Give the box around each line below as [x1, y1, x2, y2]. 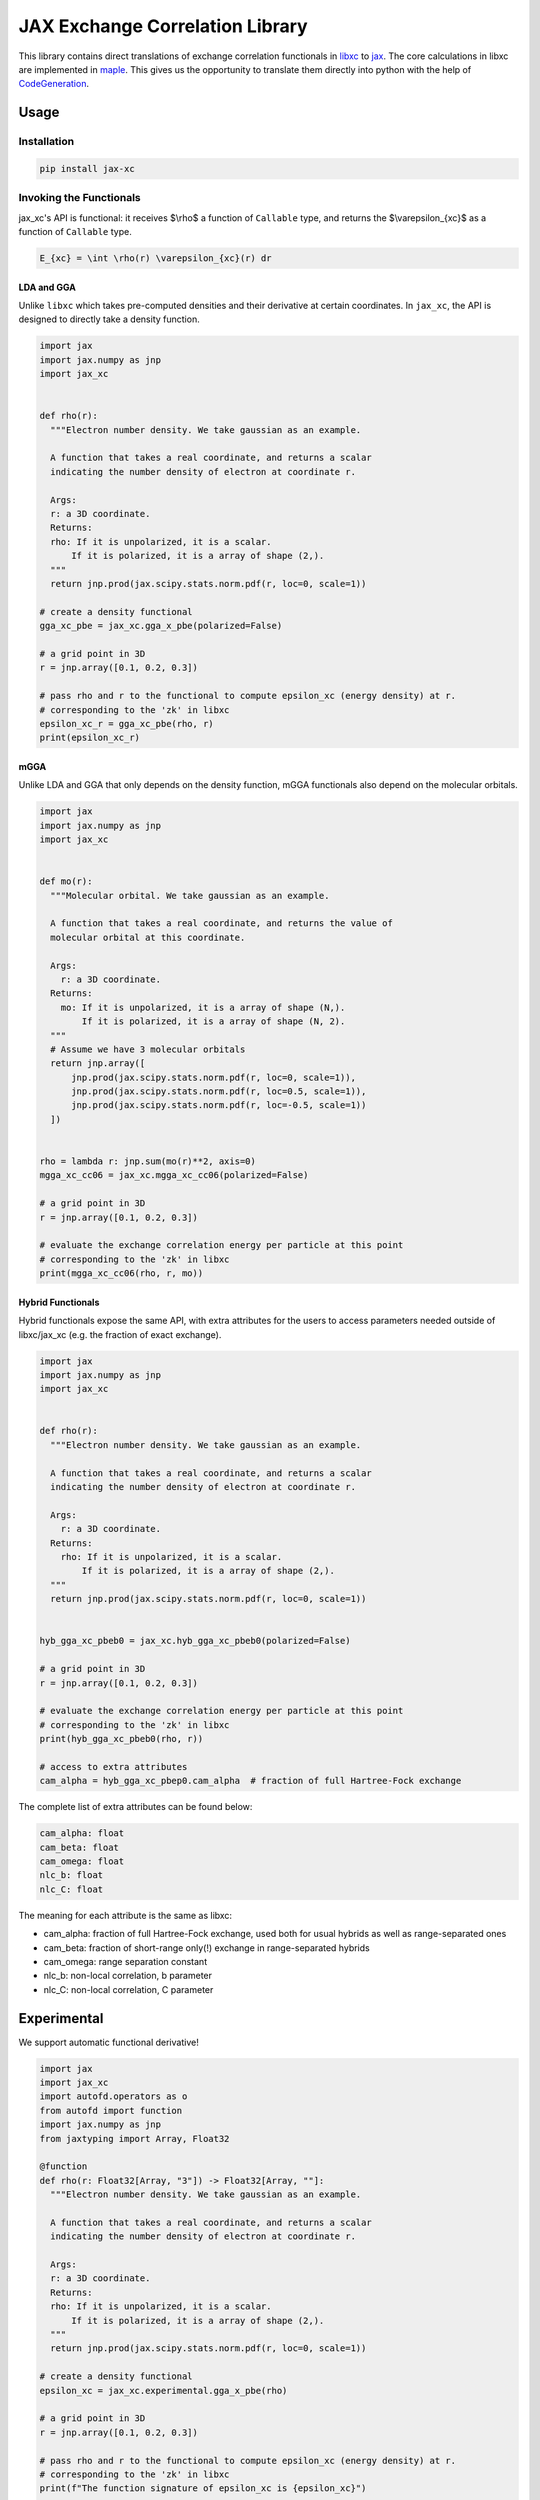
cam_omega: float [39, 1855, 125, 1867]
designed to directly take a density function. [18, 313, 200, 325]
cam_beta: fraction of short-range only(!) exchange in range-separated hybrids [43, 1941, 370, 1954]
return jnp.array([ [50, 1058, 146, 1069]
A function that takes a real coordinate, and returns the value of [50, 918, 394, 929]
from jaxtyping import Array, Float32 [39, 2133, 230, 2144]
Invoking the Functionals [18, 191, 141, 205]
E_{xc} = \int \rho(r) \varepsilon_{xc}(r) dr [39, 253, 272, 264]
